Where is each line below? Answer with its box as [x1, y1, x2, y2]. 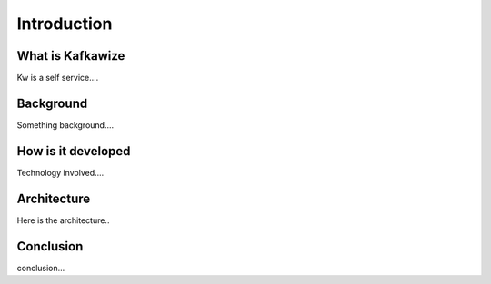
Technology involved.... [16, 167, 105, 178]
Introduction [16, 14, 113, 34]
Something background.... [16, 119, 115, 131]
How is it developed [16, 143, 131, 159]
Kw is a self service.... [16, 73, 99, 83]
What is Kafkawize [16, 48, 125, 64]
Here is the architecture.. [16, 214, 110, 226]
